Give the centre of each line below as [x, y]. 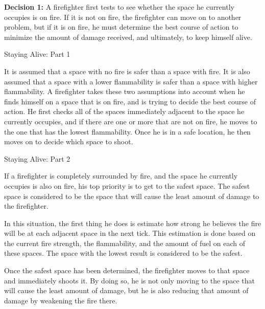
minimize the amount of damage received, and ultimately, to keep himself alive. [128, 37]
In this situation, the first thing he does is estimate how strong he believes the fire [133, 223]
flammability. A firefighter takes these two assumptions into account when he [125, 91]
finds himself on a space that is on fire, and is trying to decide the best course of [130, 101]
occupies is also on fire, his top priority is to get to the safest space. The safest [127, 185]
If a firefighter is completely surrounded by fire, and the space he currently [121, 176]
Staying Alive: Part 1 [37, 54]
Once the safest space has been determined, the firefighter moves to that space [127, 270]
